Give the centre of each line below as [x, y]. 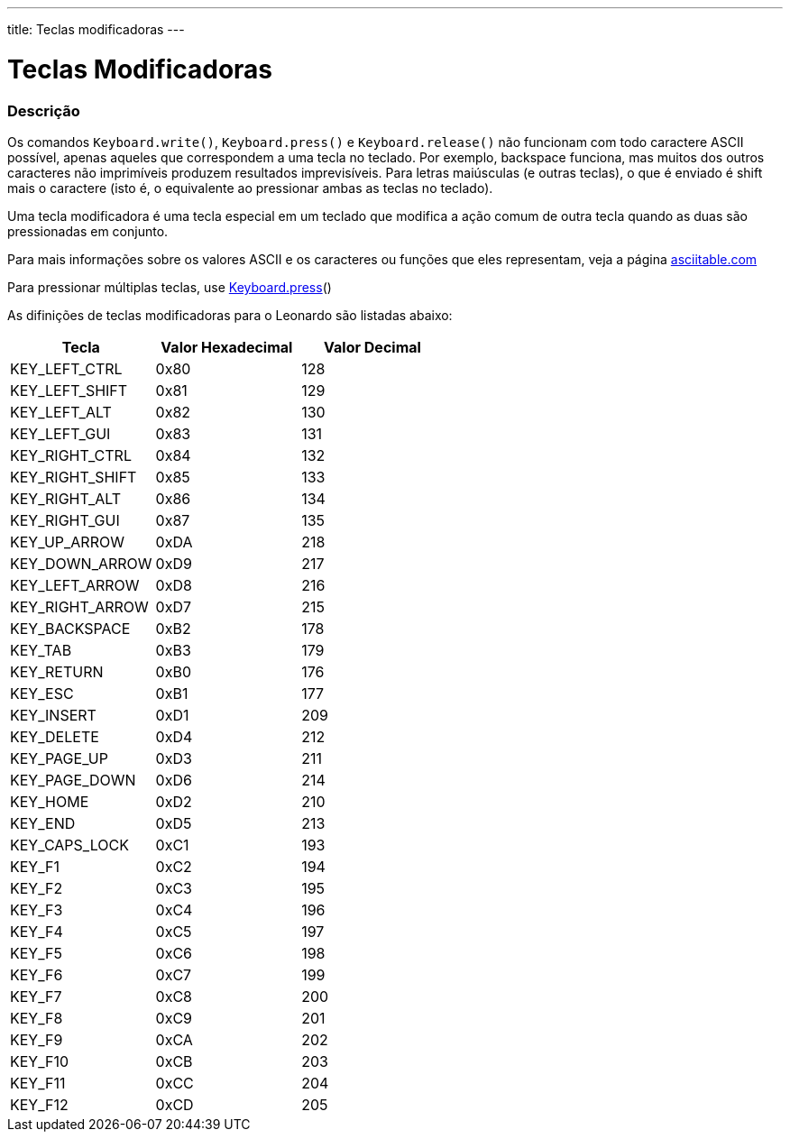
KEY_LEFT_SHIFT [69, 390]
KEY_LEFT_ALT [61, 412]
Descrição [44, 110]
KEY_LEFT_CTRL [66, 368]
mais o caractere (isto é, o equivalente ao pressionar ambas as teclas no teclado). [250, 188]
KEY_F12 [39, 1104]
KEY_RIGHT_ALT [66, 498]
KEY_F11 [38, 1083]
